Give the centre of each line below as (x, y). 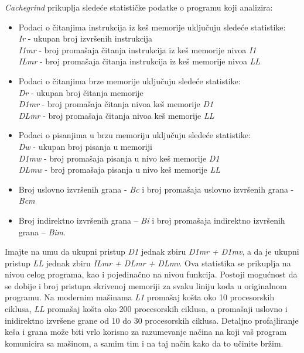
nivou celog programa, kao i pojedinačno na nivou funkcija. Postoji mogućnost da (151, 274)
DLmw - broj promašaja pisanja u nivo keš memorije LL (119, 169)
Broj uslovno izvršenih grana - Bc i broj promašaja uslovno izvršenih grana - (156, 189)
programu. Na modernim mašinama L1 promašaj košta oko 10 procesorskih (140, 297)
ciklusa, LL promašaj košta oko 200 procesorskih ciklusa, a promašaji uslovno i (146, 309)
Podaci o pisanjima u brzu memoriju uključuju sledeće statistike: (134, 135)
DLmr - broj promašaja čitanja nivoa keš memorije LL (116, 115)
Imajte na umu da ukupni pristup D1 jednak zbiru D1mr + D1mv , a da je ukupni (152, 251)
